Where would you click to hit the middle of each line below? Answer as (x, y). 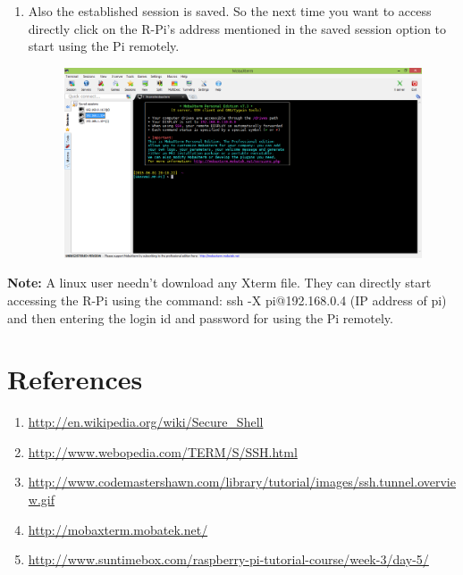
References (75, 379)
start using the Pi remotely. (104, 46)
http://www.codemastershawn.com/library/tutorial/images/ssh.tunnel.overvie (242, 482)
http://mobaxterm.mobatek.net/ (118, 529)
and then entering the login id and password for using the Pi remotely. (200, 317)
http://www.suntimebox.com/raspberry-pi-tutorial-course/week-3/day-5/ (228, 559)
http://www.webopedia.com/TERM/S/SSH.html (163, 451)
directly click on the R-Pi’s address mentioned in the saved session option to (237, 28)
